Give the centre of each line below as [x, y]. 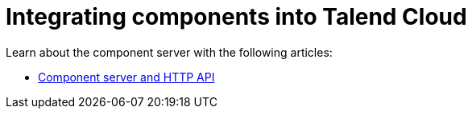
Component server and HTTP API [126, 77]
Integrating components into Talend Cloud [236, 17]
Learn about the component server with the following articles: [169, 52]
